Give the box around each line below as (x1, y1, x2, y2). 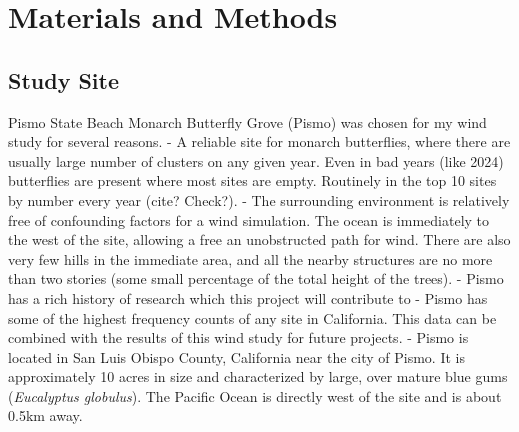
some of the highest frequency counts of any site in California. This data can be (8, 307, 497, 328)
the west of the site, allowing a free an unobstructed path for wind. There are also (8, 229, 511, 250)
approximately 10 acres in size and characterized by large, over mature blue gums (8, 366, 508, 387)
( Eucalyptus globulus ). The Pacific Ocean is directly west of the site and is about (8, 385, 502, 406)
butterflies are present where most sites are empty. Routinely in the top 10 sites (8, 170, 497, 191)
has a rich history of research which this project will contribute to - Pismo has (8, 287, 488, 308)
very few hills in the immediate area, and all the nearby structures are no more (8, 248, 493, 269)
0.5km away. (8, 405, 83, 426)
